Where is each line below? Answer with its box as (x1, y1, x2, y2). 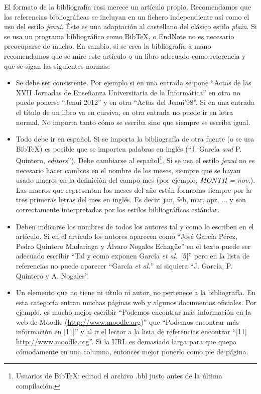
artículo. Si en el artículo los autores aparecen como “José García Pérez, (16, 231, 237, 241)
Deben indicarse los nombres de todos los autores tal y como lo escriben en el (16, 221, 254, 231)
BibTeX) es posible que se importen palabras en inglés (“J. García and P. (16, 143, 242, 154)
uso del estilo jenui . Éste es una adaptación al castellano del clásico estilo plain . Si (4, 21, 257, 32)
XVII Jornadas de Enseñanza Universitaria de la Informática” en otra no (16, 87, 240, 97)
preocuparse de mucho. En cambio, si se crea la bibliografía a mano (4, 41, 211, 51)
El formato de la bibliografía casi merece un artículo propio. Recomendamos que (4, 2, 251, 12)
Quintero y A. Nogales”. (16, 270, 89, 281)
